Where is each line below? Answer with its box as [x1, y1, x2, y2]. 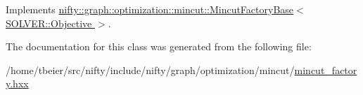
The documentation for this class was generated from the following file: [6, 39, 312, 54]
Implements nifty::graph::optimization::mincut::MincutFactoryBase [6, 2, 294, 16]
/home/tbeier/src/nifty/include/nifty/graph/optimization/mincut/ [6, 62, 295, 77]
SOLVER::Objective [6, 15, 92, 30]
